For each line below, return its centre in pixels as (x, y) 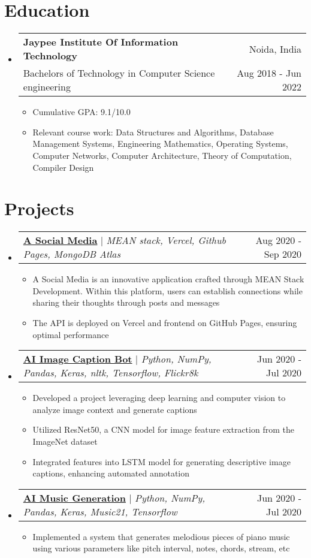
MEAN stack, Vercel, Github (166, 240)
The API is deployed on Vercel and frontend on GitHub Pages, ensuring (165, 322)
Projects (39, 208)
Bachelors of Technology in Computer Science (119, 73)
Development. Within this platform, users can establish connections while (167, 290)
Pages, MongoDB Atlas (72, 254)
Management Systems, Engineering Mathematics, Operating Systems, (160, 144)
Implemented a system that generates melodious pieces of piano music (161, 536)
